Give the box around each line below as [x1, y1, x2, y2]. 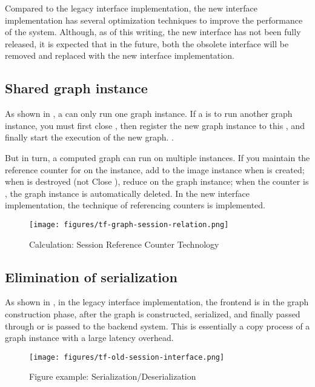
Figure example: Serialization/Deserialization [29, 370, 196, 383]
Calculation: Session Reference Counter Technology [29, 237, 219, 250]
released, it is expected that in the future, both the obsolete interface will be [5, 37, 289, 50]
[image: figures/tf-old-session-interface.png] [29, 352, 225, 362]
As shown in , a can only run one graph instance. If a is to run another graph [5, 107, 293, 120]
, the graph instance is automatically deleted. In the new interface [5, 187, 250, 199]
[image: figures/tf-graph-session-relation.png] [29, 220, 229, 229]
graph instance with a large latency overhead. [5, 331, 174, 344]
